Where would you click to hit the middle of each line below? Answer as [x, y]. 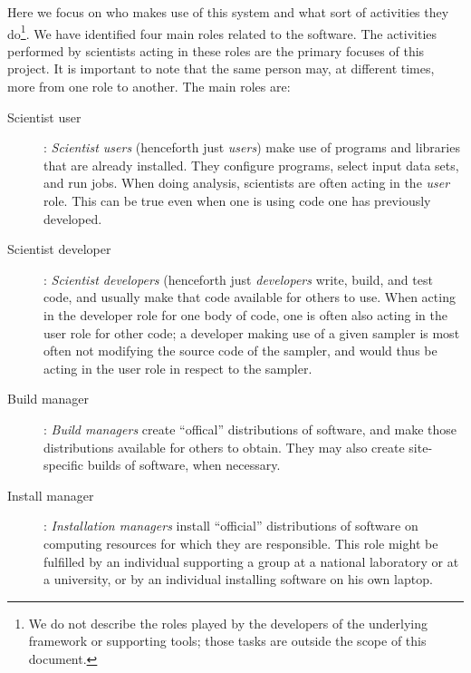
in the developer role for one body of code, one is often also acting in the [245, 314]
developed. [73, 218]
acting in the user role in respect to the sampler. [178, 368]
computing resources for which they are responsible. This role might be [241, 543]
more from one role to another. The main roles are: [149, 87]
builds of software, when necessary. [184, 465]
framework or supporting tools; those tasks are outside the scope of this [227, 641]
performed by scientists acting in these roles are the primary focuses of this [216, 50]
